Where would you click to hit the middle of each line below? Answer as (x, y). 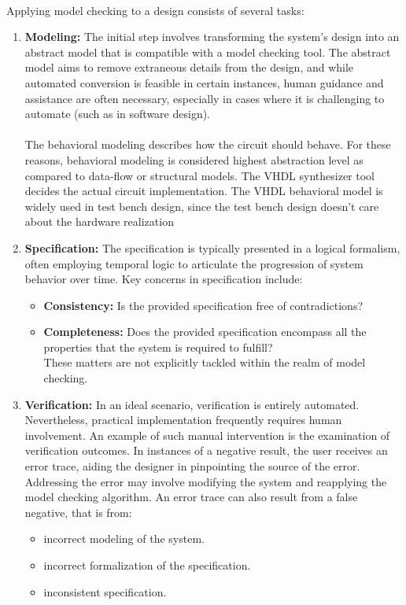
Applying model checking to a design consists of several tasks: (155, 10)
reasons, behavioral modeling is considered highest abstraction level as (194, 159)
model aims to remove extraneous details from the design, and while (189, 67)
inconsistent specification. (105, 591)
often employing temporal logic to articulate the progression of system (194, 263)
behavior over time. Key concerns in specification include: (164, 279)
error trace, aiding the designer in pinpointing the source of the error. (192, 466)
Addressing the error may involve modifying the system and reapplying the (206, 481)
